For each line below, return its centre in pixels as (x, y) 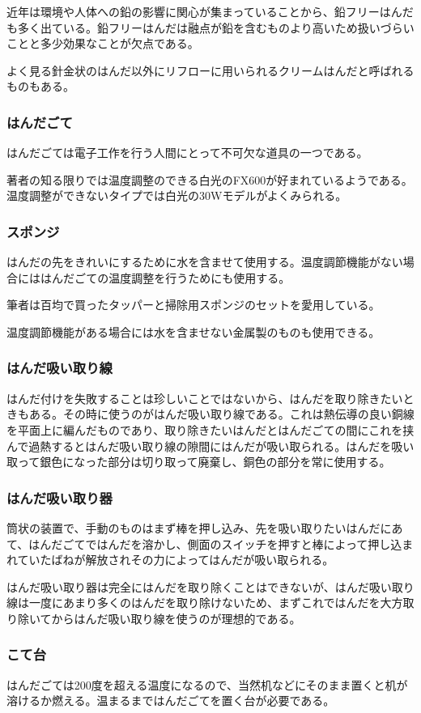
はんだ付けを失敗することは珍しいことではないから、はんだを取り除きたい (205, 398)
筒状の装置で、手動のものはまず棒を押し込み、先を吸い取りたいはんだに (199, 527)
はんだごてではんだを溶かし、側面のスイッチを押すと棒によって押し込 (215, 543)
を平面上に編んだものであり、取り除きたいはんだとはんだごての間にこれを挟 (210, 429)
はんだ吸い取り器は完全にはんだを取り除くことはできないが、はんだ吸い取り (210, 586)
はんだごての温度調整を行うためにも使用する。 (165, 277)
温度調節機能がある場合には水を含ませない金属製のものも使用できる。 (193, 331)
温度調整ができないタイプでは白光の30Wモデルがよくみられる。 (177, 195)
